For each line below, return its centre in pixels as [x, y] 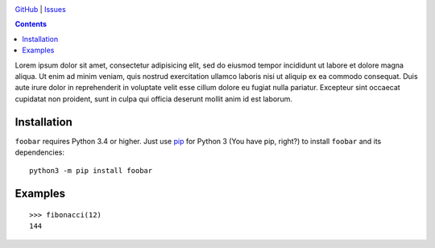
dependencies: [39, 152]
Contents [31, 24]
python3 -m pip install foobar [91, 171]
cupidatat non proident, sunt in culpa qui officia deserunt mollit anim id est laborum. [154, 99]
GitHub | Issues [40, 9]
